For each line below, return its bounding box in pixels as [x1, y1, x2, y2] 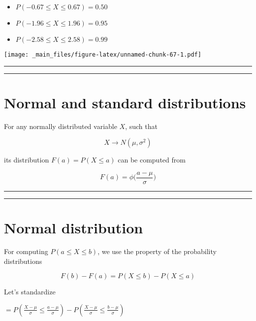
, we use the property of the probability [97, 246, 217, 257]
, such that [125, 121, 158, 131]
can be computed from [118, 155, 186, 165]
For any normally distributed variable [4, 121, 117, 131]
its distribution [4, 155, 49, 165]
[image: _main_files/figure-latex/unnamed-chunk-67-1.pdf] [4, 51, 201, 58]
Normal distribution [4, 218, 143, 238]
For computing [4, 246, 48, 257]
